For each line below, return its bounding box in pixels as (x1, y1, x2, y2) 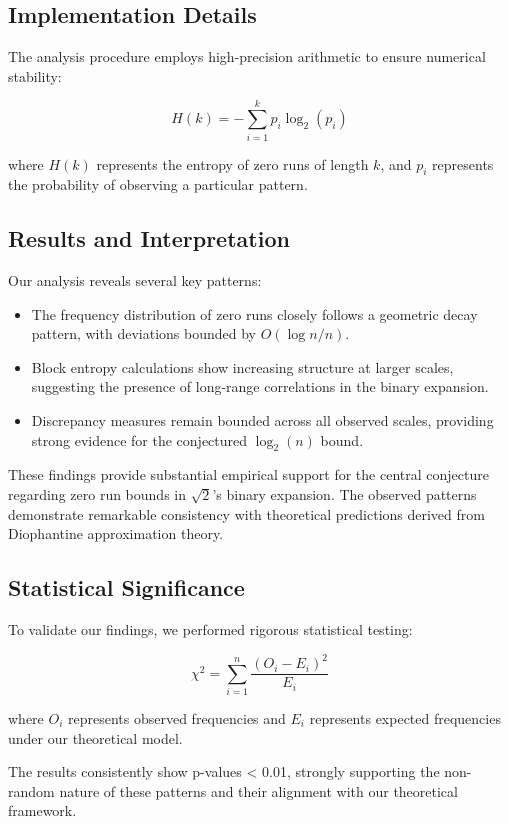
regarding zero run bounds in (8, 484, 186, 505)
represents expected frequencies (309, 707, 501, 728)
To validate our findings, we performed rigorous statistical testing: (8, 619, 413, 640)
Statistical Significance (8, 572, 245, 603)
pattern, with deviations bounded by (31, 323, 256, 344)
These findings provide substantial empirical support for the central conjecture (8, 464, 489, 485)
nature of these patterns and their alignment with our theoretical (59, 780, 458, 801)
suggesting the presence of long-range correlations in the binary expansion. (31, 376, 489, 397)
